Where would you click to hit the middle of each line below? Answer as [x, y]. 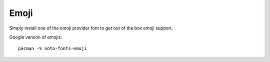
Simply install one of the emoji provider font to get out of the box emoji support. [91, 28]
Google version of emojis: [36, 37]
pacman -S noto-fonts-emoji [52, 48]
